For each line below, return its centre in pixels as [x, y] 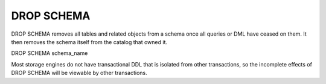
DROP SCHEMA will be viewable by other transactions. [79, 73]
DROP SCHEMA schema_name [50, 53]
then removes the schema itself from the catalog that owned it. [89, 42]
